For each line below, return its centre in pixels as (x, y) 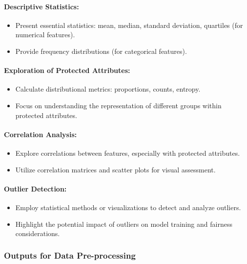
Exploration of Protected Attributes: (67, 70)
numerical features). (45, 35)
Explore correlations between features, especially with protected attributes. (128, 153)
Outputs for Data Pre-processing (70, 255)
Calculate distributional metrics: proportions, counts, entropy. (108, 89)
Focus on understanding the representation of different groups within (118, 105)
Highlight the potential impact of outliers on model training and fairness (124, 224)
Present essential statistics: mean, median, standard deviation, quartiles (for (129, 25)
